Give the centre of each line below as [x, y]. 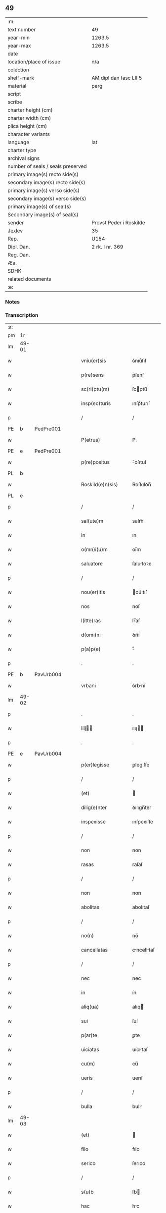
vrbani [89, 686]
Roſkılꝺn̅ [142, 485]
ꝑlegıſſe [141, 765]
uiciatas [90, 1050]
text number [22, 29]
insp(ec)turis [96, 404]
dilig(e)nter [94, 808]
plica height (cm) [27, 126]
